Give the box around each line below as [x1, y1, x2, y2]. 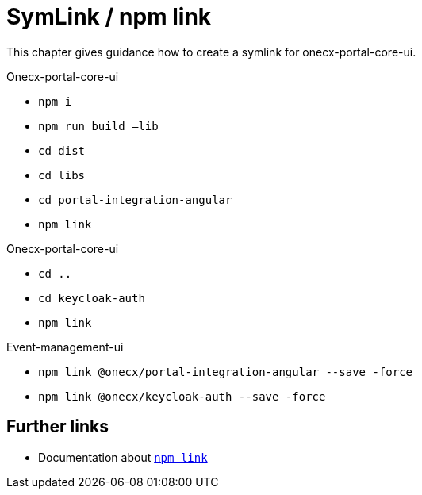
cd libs [38, 168, 86, 182]
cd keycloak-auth [38, 291, 145, 305]
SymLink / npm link [6, 3, 212, 30]
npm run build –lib [38, 119, 159, 132]
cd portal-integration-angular [38, 193, 232, 206]
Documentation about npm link [38, 450, 208, 464]
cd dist [38, 144, 86, 157]
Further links [6, 416, 109, 437]
